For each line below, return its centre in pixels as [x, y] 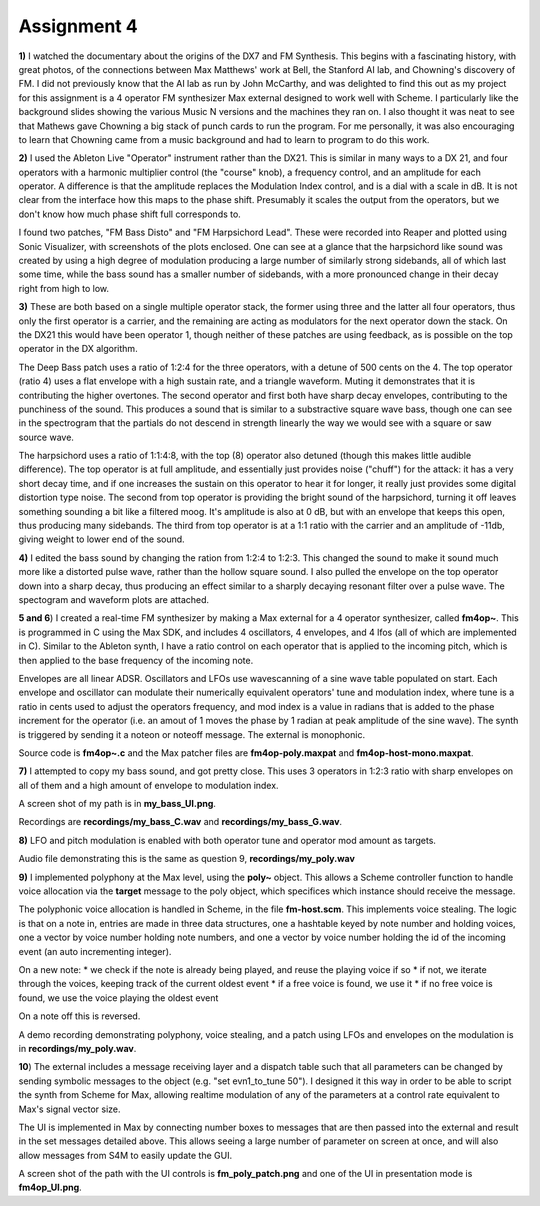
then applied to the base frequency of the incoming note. [136, 660]
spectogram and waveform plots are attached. [114, 599]
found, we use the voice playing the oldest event [118, 997]
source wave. [46, 437]
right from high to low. [64, 288]
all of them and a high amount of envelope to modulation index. [148, 785]
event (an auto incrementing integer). [95, 951]
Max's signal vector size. [69, 1109]
